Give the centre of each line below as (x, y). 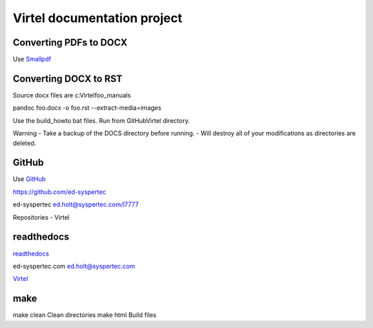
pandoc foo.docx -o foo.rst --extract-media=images (87, 108)
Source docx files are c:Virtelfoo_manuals (72, 95)
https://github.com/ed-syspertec (59, 192)
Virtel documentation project (97, 18)
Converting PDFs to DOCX (70, 42)
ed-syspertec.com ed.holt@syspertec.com (74, 266)
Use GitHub (29, 179)
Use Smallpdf (32, 59)
